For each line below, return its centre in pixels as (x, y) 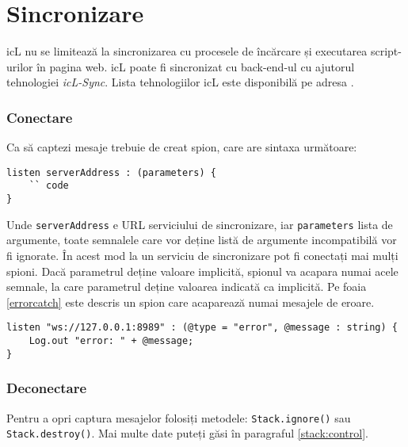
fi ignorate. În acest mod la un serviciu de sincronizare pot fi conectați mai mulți (202, 255)
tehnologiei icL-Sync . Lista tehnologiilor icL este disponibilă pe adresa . (180, 82)
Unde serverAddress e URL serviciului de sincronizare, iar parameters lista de (200, 224)
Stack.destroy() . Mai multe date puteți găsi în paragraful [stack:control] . (187, 433)
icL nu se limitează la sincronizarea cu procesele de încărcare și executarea (187, 51)
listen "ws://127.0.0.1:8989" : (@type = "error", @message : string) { (202, 328)
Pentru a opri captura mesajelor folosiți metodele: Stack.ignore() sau (179, 417)
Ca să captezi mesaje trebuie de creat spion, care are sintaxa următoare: (182, 147)
